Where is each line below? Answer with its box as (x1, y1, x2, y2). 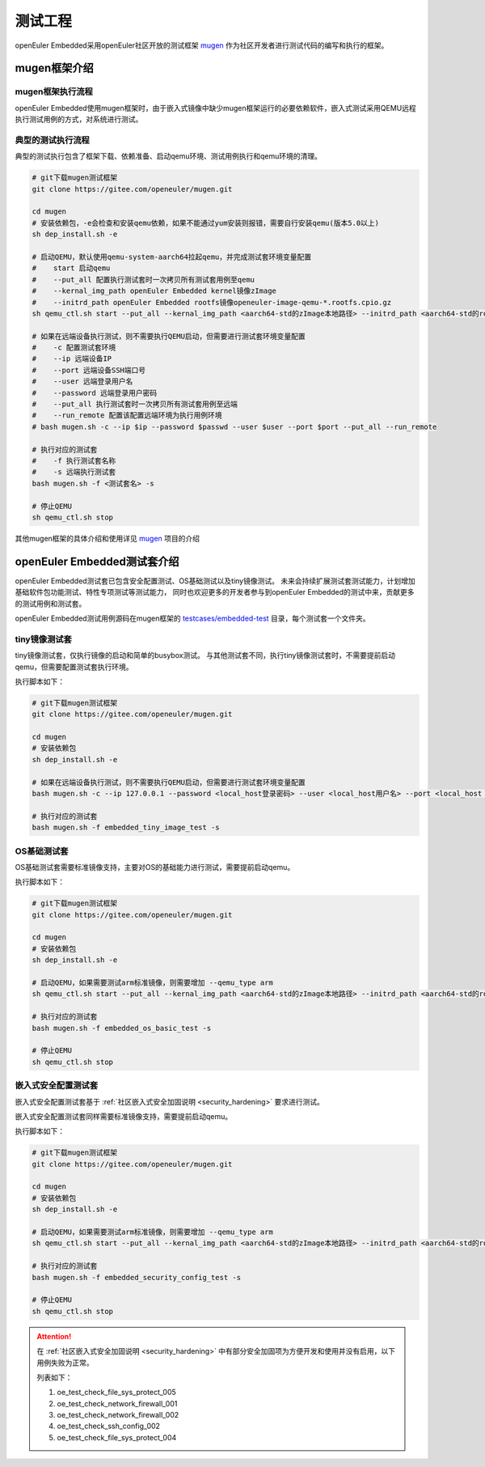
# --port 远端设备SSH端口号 (32, 365, 146, 375)
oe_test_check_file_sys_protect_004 (57, 1432, 177, 1442)
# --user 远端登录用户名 (32, 377, 133, 386)
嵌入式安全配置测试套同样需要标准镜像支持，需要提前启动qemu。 (15, 1111, 233, 1121)
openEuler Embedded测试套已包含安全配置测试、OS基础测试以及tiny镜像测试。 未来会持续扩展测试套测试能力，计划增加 (15, 575, 415, 586)
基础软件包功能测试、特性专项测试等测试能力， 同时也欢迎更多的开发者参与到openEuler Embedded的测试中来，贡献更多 (15, 587, 415, 597)
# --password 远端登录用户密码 (32, 388, 158, 397)
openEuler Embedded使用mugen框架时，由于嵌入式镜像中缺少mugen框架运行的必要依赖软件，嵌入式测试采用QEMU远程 (15, 103, 416, 112)
